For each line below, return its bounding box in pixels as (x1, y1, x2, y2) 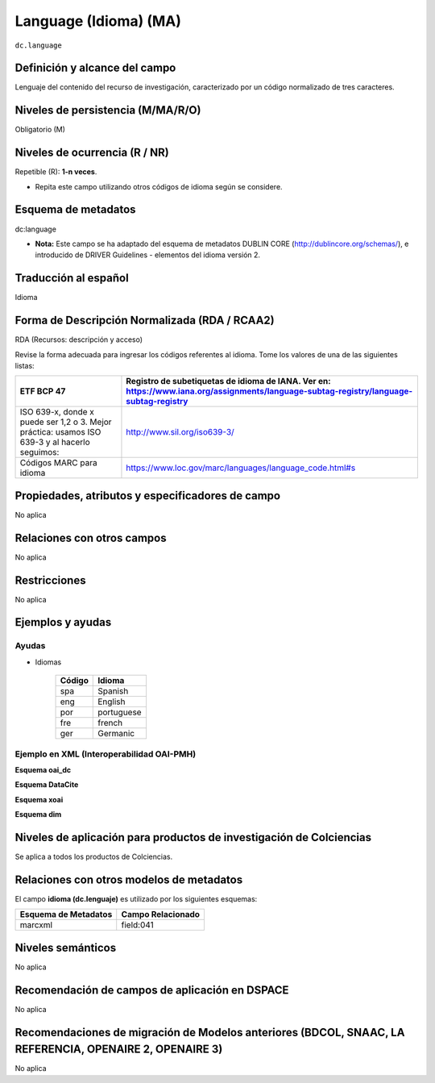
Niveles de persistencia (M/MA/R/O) (14, 103, 201, 117)
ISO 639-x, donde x (19, 406, 94, 418)
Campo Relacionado (121, 909, 201, 920)
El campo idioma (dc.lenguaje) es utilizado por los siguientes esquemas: (14, 893, 258, 903)
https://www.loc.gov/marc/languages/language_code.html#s (126, 462, 356, 473)
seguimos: (19, 447, 60, 458)
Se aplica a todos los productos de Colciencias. (14, 852, 173, 862)
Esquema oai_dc (14, 764, 72, 774)
